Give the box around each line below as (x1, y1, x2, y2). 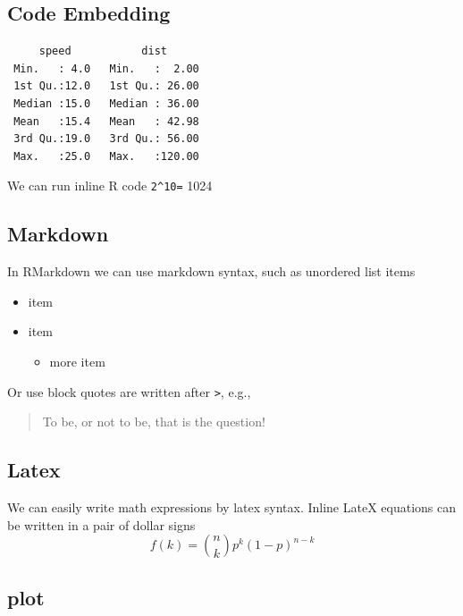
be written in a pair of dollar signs (7, 515, 196, 534)
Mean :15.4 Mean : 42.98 (13, 114, 199, 128)
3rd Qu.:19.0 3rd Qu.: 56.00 (13, 132, 199, 146)
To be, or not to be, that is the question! (42, 412, 265, 431)
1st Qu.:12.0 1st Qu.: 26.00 (13, 80, 199, 93)
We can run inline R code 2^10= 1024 (7, 176, 213, 195)
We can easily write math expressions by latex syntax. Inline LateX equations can (7, 498, 456, 517)
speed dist (38, 45, 167, 58)
